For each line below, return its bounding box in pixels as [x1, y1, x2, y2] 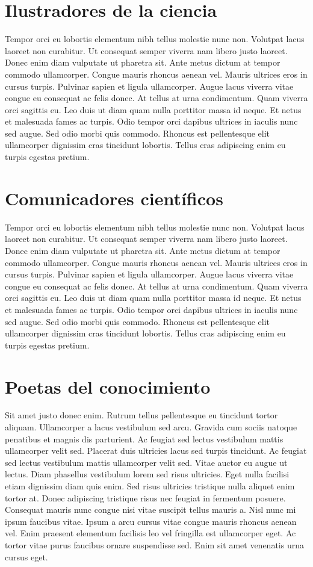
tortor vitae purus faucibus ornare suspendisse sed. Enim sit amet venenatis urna [5, 538, 304, 551]
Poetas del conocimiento [5, 374, 211, 398]
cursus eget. [5, 550, 48, 563]
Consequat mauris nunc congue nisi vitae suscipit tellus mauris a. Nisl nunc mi [5, 503, 296, 516]
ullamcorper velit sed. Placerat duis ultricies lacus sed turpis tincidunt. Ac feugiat [5, 444, 307, 457]
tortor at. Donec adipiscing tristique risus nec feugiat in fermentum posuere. [5, 491, 286, 504]
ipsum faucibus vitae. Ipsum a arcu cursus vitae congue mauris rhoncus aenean [5, 515, 297, 527]
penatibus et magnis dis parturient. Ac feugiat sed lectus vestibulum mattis [5, 432, 284, 445]
